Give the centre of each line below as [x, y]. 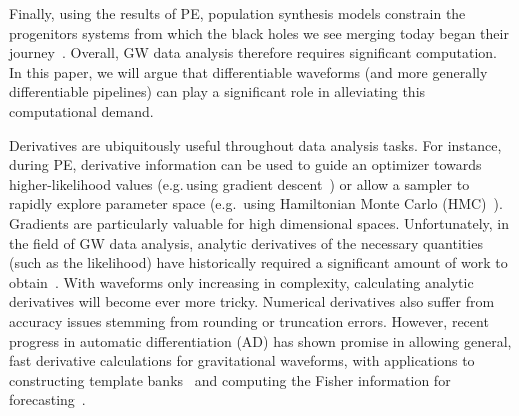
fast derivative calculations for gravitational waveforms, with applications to [242, 360]
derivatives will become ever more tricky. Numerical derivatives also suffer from [252, 301]
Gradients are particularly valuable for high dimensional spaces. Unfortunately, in [259, 222]
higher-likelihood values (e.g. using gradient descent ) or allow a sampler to [239, 183]
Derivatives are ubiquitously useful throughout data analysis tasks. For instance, [255, 144]
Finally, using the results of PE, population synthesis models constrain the [237, 13]
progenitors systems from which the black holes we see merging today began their [259, 32]
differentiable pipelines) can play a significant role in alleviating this [217, 91]
